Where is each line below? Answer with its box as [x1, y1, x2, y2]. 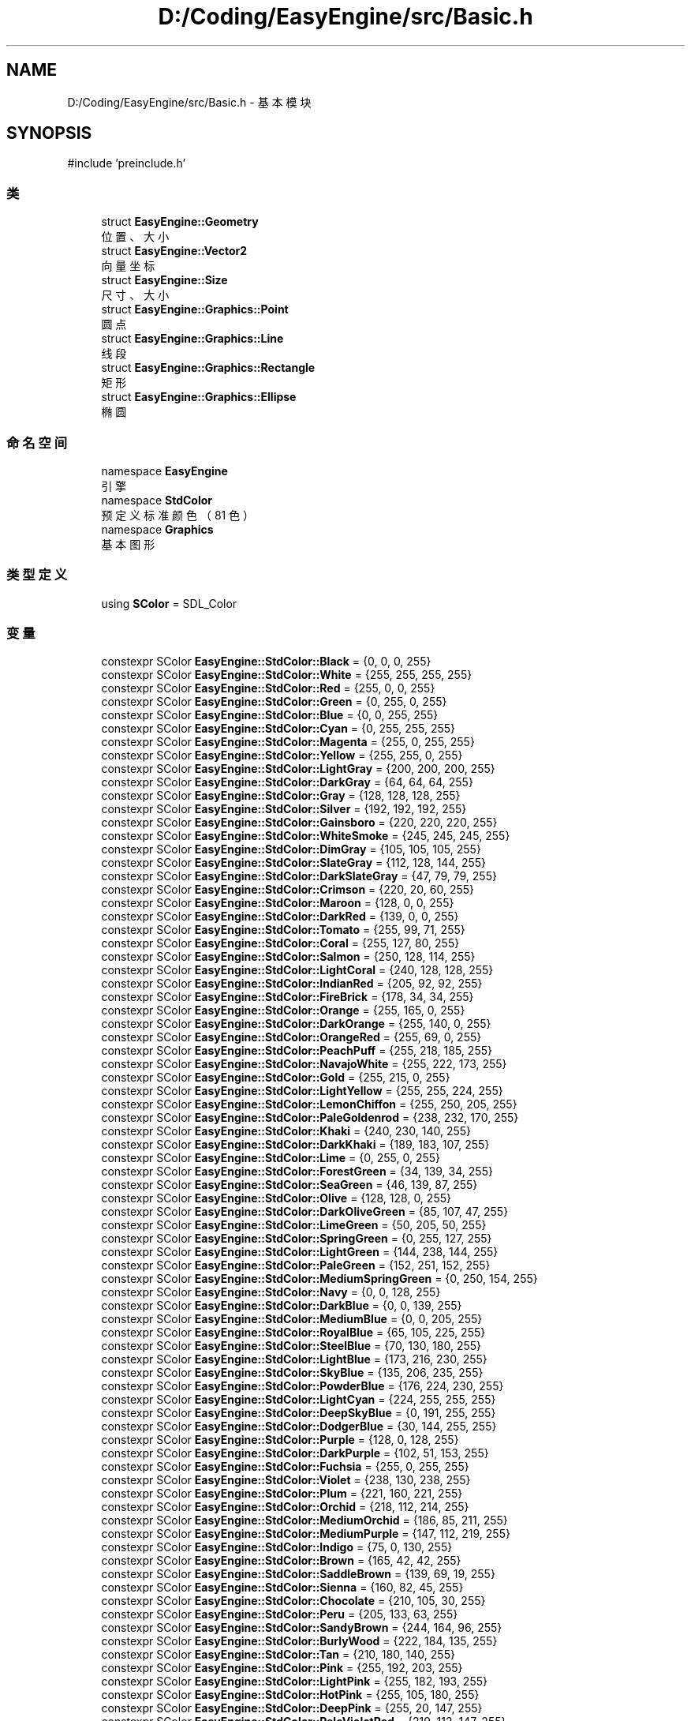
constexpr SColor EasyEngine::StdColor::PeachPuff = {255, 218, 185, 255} [101, 1044, 492, 1058]
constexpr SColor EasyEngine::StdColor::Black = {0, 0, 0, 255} [101, 654, 431, 669]
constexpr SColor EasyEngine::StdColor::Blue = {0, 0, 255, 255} [101, 708, 439, 722]
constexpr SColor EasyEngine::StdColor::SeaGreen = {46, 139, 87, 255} [101, 1178, 478, 1192]
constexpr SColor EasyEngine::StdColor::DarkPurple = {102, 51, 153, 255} [101, 1446, 489, 1460]
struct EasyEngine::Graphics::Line [101, 332, 284, 346]
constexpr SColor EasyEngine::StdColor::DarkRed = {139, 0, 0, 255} [101, 909, 459, 924]
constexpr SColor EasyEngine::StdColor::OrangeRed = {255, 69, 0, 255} [101, 1030, 482, 1044]
